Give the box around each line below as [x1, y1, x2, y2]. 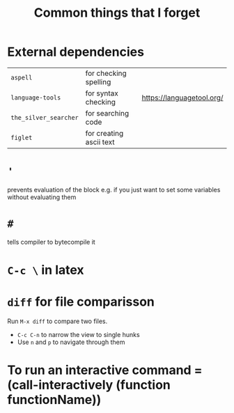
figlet [10, 134, 33, 141]
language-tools [10, 93, 61, 102]
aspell [10, 73, 33, 81]
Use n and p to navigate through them [17, 338, 125, 346]
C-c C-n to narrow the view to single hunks [17, 330, 141, 338]
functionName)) [7, 392, 102, 408]
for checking [85, 68, 127, 78]
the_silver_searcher [10, 114, 79, 121]
